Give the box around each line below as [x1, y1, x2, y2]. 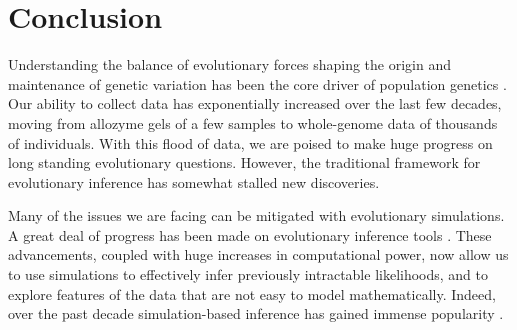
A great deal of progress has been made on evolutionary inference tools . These [8, 224, 492, 245]
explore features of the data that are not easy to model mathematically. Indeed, [8, 283, 496, 304]
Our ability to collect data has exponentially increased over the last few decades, [8, 93, 502, 114]
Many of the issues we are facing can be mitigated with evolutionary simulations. [8, 205, 505, 226]
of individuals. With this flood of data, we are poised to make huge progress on [8, 132, 493, 153]
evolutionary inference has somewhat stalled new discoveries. [8, 171, 380, 192]
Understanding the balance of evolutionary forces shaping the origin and [8, 54, 452, 75]
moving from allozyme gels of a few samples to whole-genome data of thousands [8, 112, 498, 133]
